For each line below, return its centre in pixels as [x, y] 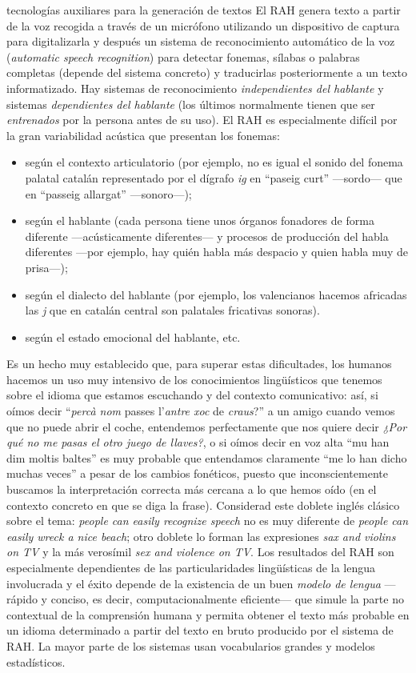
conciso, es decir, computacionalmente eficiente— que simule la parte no [227, 599]
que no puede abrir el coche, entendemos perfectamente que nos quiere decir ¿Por [207, 426]
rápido [22, 599]
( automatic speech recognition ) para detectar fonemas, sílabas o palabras [183, 56]
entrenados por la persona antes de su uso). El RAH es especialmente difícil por [202, 120]
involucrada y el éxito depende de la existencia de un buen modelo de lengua [194, 583]
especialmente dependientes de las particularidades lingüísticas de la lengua [191, 567]
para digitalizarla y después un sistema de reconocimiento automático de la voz [201, 41]
